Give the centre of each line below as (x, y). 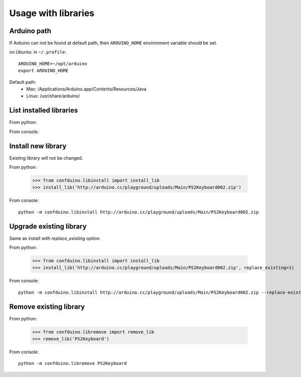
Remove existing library (47, 306)
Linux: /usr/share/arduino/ (53, 96)
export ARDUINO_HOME (43, 71)
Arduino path (30, 31)
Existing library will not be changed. (46, 158)
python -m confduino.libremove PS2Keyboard (72, 363)
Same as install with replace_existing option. (55, 238)
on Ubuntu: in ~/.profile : (38, 52)
